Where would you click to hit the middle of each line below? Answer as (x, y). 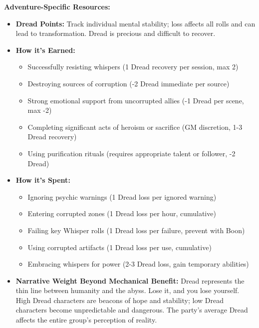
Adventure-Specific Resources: (57, 6)
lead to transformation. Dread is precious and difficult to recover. (116, 33)
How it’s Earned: (45, 50)
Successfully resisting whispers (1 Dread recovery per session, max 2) (133, 67)
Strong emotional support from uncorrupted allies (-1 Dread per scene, (136, 100)
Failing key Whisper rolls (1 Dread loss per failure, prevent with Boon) (136, 230)
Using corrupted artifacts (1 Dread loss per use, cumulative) (120, 247)
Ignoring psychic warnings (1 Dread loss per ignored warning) (122, 196)
